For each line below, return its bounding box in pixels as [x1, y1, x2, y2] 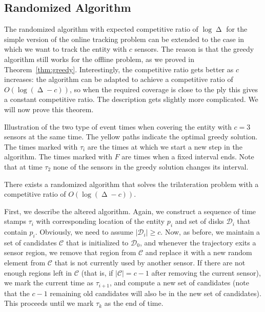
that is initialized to [66, 237, 129, 247]
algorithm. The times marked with [4, 151, 112, 162]
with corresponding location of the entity [36, 216, 165, 226]
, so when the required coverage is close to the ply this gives [69, 84, 258, 94]
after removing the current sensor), [151, 267, 261, 278]
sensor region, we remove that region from [4, 247, 136, 258]
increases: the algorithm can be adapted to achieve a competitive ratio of [4, 74, 233, 85]
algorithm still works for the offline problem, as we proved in [4, 53, 195, 64]
